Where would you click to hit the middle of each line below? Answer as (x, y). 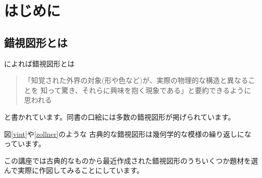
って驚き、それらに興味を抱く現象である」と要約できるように (149, 90)
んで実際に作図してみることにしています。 (74, 170)
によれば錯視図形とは (39, 63)
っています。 (25, 144)
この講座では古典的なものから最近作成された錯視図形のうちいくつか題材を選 (131, 160)
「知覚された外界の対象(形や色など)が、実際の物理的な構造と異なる (136, 80)
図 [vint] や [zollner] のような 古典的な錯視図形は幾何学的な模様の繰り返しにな (128, 133)
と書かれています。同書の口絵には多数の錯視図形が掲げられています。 (120, 116)
